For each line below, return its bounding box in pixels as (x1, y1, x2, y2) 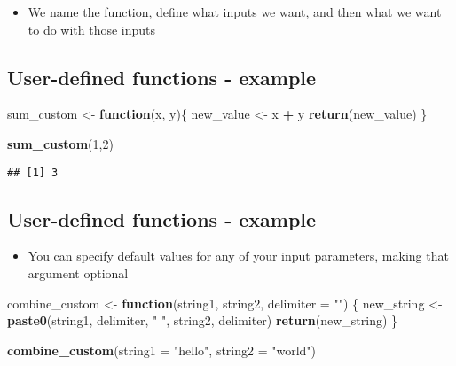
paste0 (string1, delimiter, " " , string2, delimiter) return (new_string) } (7, 311, 398, 330)
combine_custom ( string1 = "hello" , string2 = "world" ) (7, 340, 317, 359)
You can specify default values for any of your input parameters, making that (28, 246, 449, 265)
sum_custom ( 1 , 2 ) (7, 134, 114, 152)
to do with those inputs (28, 19, 156, 38)
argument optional (28, 264, 129, 283)
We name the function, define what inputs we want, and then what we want (28, 3, 442, 20)
